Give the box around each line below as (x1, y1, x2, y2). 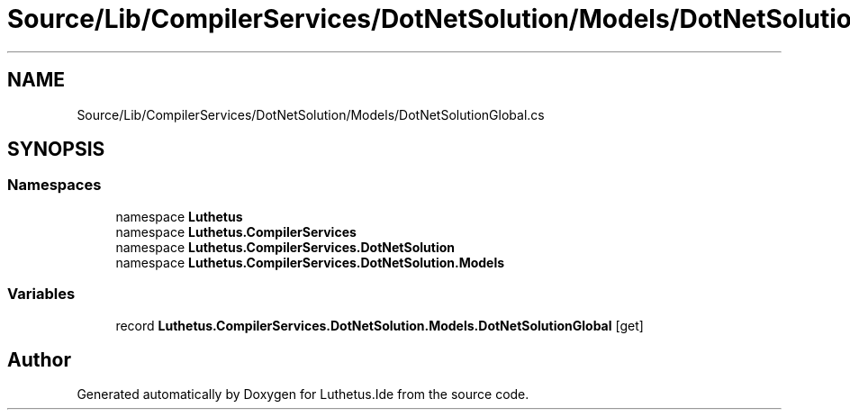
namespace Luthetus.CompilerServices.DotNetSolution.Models (115, 254, 505, 270)
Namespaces (7, 176, 102, 195)
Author (7, 348, 71, 371)
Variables (7, 285, 76, 304)
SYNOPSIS (7, 138, 105, 161)
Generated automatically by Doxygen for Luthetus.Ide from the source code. (77, 386, 529, 403)
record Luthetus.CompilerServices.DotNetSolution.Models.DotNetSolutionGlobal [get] (115, 317, 644, 333)
